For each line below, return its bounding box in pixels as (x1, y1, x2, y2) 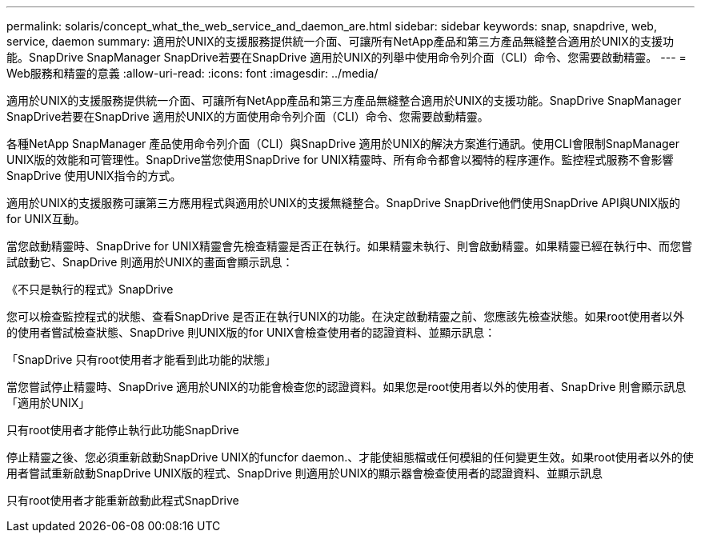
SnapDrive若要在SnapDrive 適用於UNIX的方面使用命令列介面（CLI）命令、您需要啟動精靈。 (6, 110, 489, 123)
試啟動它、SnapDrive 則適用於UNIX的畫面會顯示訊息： (6, 255, 294, 269)
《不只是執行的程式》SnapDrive (6, 282, 174, 296)
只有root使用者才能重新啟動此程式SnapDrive (6, 493, 239, 507)
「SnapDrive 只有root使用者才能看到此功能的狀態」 (6, 353, 276, 366)
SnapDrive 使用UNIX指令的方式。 (6, 169, 182, 182)
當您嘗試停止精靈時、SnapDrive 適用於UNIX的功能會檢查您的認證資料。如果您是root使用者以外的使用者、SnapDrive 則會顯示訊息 (6, 380, 687, 393)
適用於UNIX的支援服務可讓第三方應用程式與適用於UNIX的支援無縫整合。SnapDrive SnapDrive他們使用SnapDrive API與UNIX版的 (6, 196, 681, 210)
